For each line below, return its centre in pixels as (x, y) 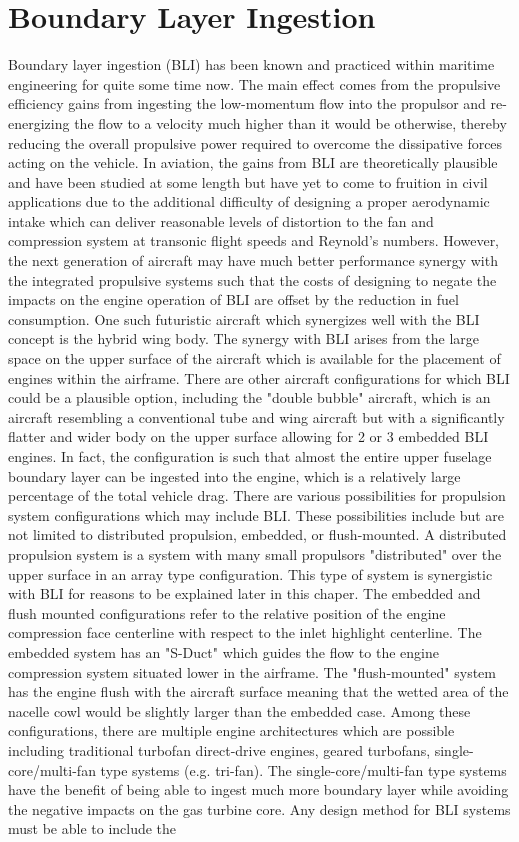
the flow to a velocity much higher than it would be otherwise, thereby (290, 122)
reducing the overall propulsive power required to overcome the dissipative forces (255, 142)
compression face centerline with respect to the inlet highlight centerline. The (245, 632)
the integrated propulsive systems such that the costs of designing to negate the (252, 279)
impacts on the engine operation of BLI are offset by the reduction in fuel (233, 299)
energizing (39, 122)
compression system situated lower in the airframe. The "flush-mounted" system (252, 671)
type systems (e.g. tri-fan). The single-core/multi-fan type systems (303, 769)
